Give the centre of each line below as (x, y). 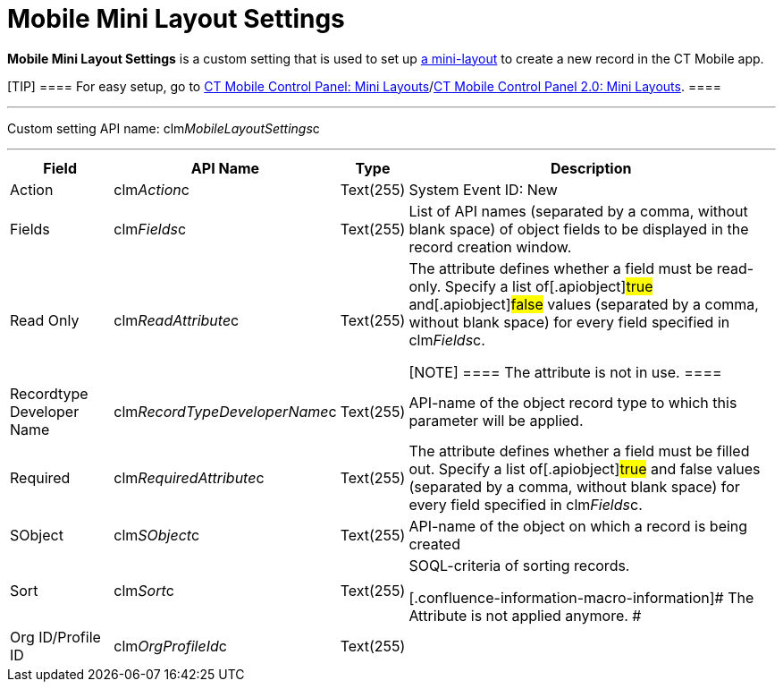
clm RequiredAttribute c (189, 477)
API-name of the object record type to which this (573, 402)
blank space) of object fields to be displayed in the (579, 229)
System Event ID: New (483, 189)
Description (591, 168)
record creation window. (490, 247)
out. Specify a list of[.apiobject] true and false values (585, 468)
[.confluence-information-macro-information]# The (581, 597)
